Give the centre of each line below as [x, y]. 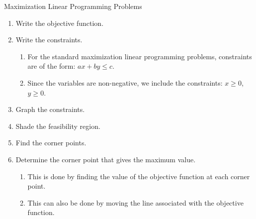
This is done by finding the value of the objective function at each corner [139, 176]
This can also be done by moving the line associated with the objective [135, 202]
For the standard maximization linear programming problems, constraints [140, 56]
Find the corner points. [51, 143]
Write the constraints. [49, 40]
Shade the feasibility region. [58, 126]
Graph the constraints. [50, 109]
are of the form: [51, 66]
